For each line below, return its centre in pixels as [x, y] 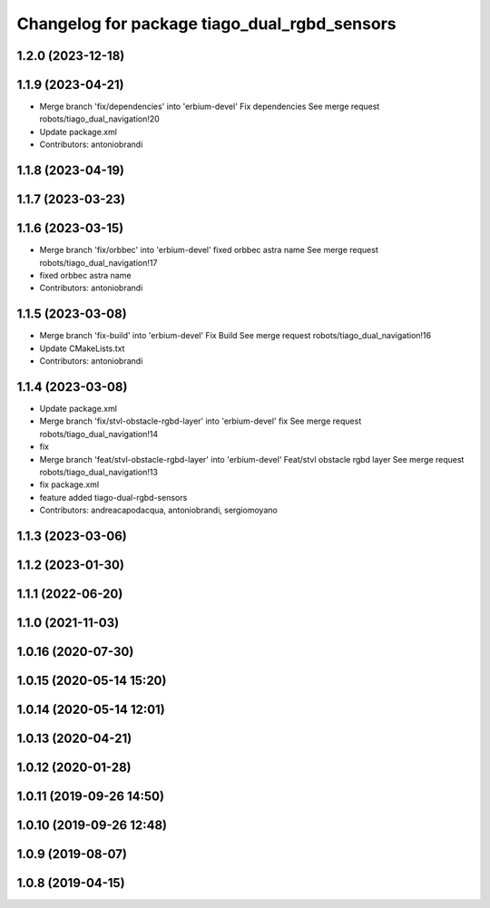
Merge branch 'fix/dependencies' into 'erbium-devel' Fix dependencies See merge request [210, 107]
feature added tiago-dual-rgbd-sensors [113, 497]
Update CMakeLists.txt [82, 348]
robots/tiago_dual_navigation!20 [100, 119]
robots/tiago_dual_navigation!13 [99, 472]
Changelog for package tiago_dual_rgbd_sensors [206, 24]
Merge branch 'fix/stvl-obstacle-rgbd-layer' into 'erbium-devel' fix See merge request [201, 421]
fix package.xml [69, 484]
